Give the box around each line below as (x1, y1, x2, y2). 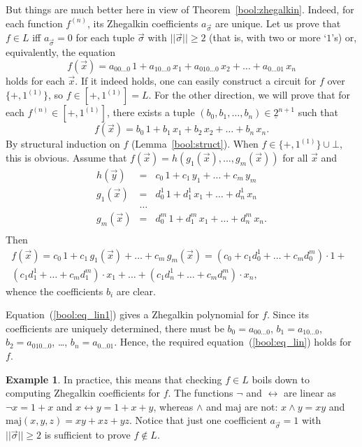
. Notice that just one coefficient (129, 413, 267, 427)
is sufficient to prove (44, 427, 131, 442)
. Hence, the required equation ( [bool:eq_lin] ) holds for (114, 334, 352, 349)
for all (282, 150, 308, 164)
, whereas (153, 399, 194, 413)
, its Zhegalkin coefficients (87, 15, 198, 30)
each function (6, 15, 63, 30)
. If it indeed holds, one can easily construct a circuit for (75, 73, 317, 87)
